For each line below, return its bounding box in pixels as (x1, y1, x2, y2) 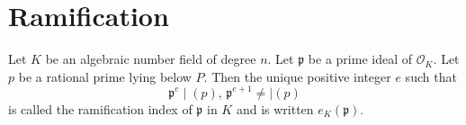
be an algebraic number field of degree (45, 49, 256, 68)
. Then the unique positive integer (203, 67, 391, 85)
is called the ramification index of (8, 99, 193, 118)
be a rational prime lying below (18, 67, 192, 85)
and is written (236, 99, 314, 118)
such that (405, 67, 457, 85)
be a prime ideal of (308, 49, 412, 68)
